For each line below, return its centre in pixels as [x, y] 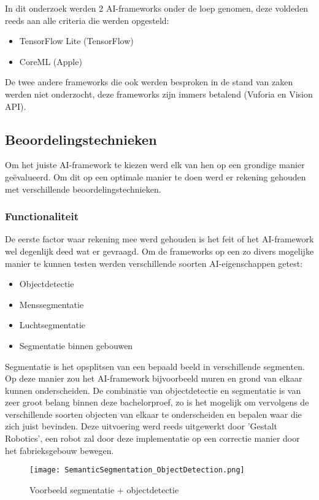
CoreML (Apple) [51, 61]
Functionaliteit [42, 216]
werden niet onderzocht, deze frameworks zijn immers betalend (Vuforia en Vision [159, 94]
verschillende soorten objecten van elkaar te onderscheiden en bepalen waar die [153, 414]
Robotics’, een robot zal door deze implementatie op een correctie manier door [152, 438]
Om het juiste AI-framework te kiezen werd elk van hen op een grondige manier [155, 165]
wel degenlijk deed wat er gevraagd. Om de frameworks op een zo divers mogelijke [159, 251]
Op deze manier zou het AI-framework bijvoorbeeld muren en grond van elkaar [154, 378]
